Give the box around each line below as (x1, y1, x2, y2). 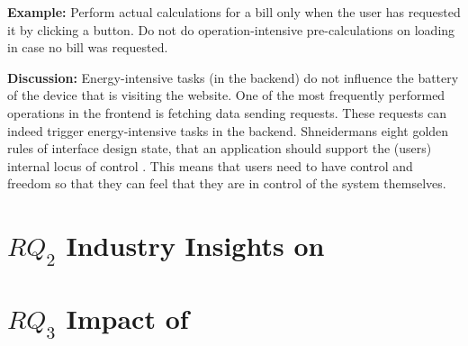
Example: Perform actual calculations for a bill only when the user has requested (7, 3, 461, 21)
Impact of (66, 299, 189, 336)
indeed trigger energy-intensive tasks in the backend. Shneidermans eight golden (7, 121, 449, 140)
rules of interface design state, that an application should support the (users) (7, 139, 432, 158)
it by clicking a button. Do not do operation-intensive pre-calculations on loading (7, 20, 455, 39)
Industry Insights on (66, 227, 325, 264)
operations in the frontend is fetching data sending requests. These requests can (7, 103, 447, 122)
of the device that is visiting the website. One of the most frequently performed (7, 86, 445, 105)
